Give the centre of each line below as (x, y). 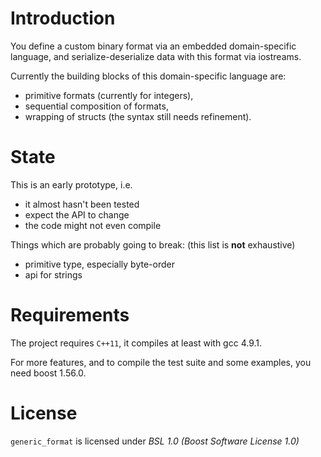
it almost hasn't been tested (82, 204)
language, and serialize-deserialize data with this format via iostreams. (156, 56)
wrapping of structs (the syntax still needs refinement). (138, 116)
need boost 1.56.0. (48, 373)
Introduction (63, 18)
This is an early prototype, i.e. (71, 184)
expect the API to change (77, 214)
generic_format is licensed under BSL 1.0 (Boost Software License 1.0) (155, 441)
